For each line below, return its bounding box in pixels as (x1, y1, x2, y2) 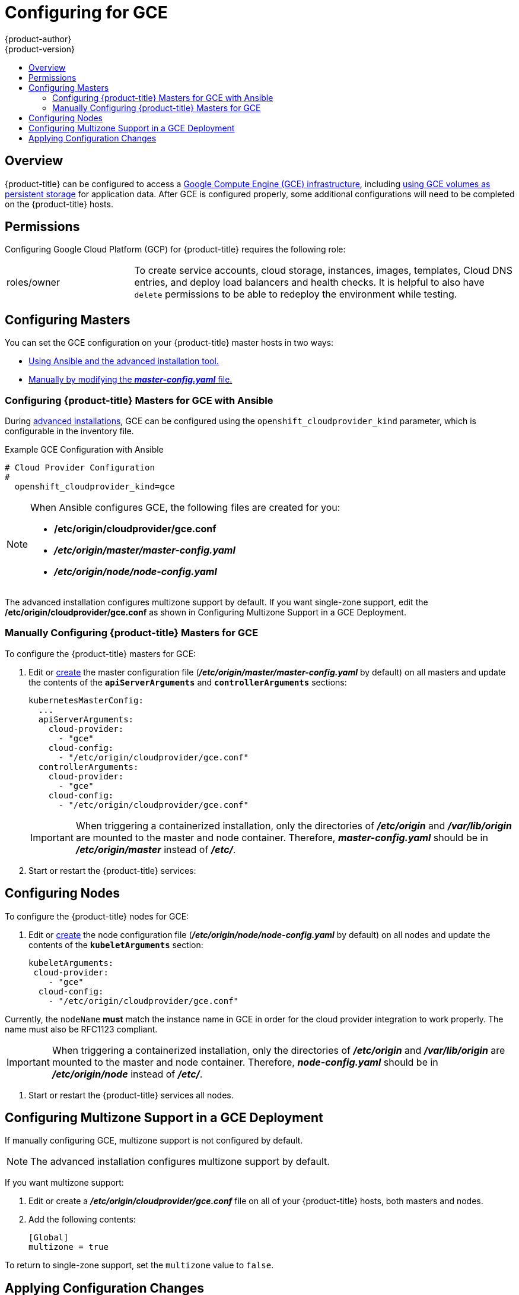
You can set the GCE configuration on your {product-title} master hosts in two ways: (5, 337, 334, 348)
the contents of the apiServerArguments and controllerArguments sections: (28, 677, 347, 687)
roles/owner (7, 276, 60, 289)
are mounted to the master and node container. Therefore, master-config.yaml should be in (75, 831, 488, 844)
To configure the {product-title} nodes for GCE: (5, 911, 189, 921)
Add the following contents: (28, 1214, 136, 1225)
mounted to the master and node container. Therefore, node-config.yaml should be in (52, 1056, 438, 1068)
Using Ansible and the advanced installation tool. (28, 356, 219, 367)
